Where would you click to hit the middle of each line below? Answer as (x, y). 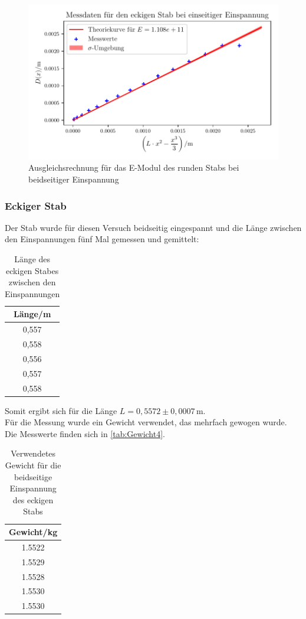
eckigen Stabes (32, 270)
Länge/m (32, 314)
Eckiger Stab (36, 205)
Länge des (32, 259)
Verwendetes (33, 453)
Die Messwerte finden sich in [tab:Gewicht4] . (85, 433)
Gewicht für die (33, 465)
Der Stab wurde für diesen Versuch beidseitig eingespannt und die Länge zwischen (153, 227)
